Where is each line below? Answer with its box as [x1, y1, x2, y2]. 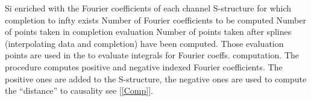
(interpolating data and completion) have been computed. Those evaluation [5, 37, 284, 49]
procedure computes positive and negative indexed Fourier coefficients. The [5, 60, 283, 73]
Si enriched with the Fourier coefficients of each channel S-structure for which [5, 2, 292, 14]
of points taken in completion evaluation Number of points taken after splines [5, 25, 292, 38]
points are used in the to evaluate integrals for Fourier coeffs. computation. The [5, 49, 299, 61]
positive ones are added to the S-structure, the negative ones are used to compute [5, 72, 307, 85]
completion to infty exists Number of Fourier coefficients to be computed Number [5, 13, 306, 26]
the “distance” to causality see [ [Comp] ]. [5, 84, 153, 97]
